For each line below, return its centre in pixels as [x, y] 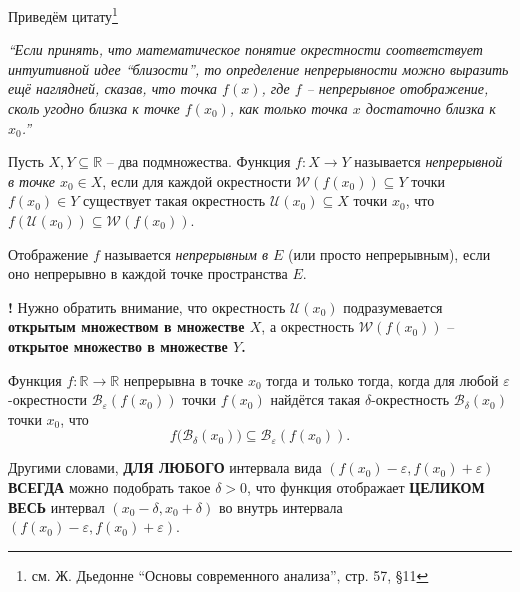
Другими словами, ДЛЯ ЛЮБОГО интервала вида [165, 467]
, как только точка [288, 108]
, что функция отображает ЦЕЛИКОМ [366, 486]
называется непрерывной [428, 161]
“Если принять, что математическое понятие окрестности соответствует [245, 49]
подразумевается [393, 306]
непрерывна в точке [183, 379]
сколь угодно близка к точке [94, 108]
